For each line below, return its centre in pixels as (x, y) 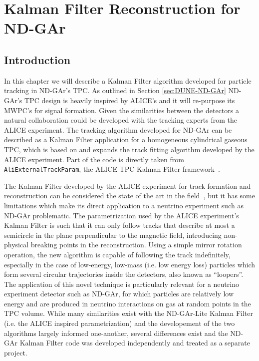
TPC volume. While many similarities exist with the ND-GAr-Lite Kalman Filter (129, 313)
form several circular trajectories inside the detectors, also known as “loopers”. (124, 274)
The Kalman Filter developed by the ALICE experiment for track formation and (128, 186)
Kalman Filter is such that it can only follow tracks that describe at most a (120, 225)
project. (16, 352)
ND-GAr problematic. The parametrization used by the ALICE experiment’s (122, 215)
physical (16, 245)
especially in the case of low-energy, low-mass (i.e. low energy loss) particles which (130, 264)
